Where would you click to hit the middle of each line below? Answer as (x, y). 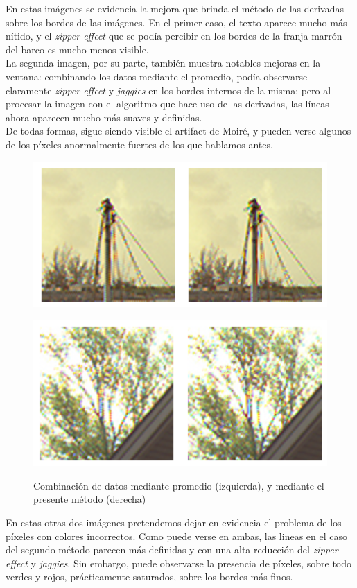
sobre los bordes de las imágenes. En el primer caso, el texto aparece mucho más (176, 22)
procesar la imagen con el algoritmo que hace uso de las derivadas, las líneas (167, 104)
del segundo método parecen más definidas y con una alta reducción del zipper (172, 550)
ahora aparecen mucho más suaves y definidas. (104, 117)
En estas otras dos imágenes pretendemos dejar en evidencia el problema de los (174, 522)
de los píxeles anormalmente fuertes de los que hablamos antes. (139, 144)
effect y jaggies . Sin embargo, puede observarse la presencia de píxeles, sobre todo (179, 563)
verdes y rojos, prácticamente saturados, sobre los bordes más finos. (149, 577)
